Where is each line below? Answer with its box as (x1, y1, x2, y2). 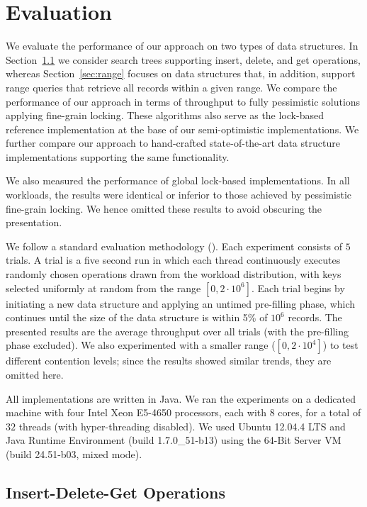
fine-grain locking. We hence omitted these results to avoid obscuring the (6, 201, 322, 216)
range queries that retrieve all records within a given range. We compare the (6, 79, 337, 94)
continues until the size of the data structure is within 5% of (6, 310, 268, 325)
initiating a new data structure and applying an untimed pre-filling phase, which (6, 296, 356, 311)
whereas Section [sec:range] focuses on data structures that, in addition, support (6, 66, 356, 81)
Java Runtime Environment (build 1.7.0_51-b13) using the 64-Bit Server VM (6, 433, 341, 447)
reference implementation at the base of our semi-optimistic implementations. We (6, 121, 359, 136)
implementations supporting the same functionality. (6, 149, 230, 164)
